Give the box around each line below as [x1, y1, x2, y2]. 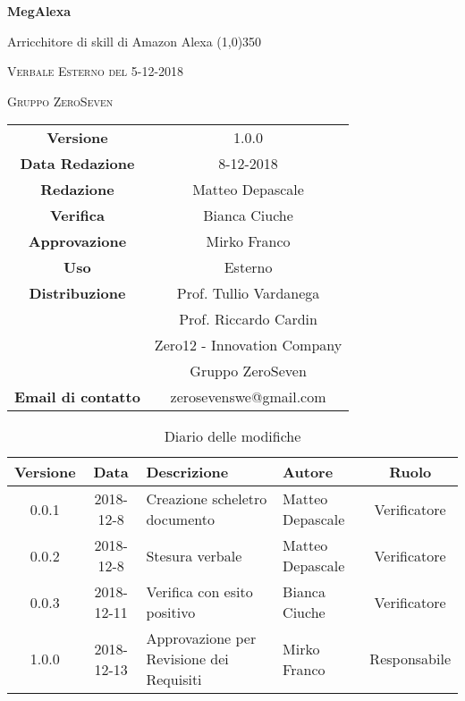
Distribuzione [29, 283, 126, 304]
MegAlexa [7, 2, 72, 20]
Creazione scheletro [146, 488, 267, 510]
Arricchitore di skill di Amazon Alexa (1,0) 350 [7, 31, 262, 50]
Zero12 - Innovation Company [154, 334, 342, 356]
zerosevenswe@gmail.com [170, 386, 326, 408]
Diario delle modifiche [164, 426, 301, 447]
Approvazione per [146, 628, 257, 649]
